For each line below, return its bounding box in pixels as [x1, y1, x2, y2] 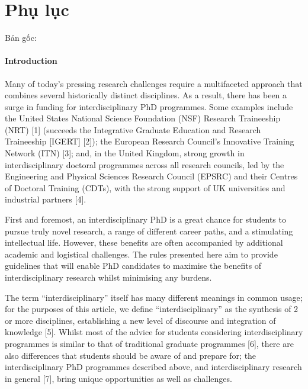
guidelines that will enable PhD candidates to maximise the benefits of [5, 259, 262, 272]
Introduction [5, 54, 57, 67]
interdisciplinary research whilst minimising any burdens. [5, 271, 212, 284]
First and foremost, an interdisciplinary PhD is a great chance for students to [5, 213, 286, 226]
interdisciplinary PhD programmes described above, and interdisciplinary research [5, 361, 302, 373]
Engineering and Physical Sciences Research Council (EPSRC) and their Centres [5, 170, 298, 182]
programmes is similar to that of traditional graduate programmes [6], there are [5, 337, 294, 349]
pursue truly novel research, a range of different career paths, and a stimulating [5, 224, 293, 237]
